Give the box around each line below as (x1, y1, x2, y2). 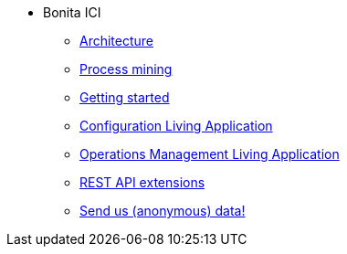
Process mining (79, 61, 173, 77)
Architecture (79, 33, 154, 48)
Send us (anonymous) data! (79, 203, 246, 218)
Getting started (79, 90, 170, 105)
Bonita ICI (43, 5, 101, 20)
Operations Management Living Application (79, 146, 340, 162)
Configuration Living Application (79, 118, 273, 133)
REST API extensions (79, 175, 205, 190)
